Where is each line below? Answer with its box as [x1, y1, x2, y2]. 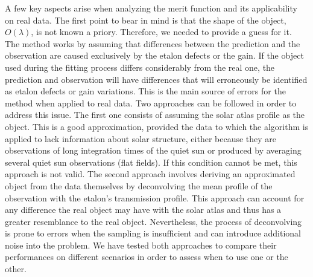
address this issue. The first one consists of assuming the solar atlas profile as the [5, 108, 305, 121]
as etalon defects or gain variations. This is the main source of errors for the [5, 85, 286, 97]
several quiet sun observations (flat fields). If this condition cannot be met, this [5, 155, 297, 168]
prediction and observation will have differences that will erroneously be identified [5, 73, 308, 85]
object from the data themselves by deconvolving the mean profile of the [5, 179, 273, 192]
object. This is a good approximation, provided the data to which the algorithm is [5, 120, 309, 132]
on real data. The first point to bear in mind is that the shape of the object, [5, 13, 286, 26]
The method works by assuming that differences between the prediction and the [5, 37, 300, 50]
